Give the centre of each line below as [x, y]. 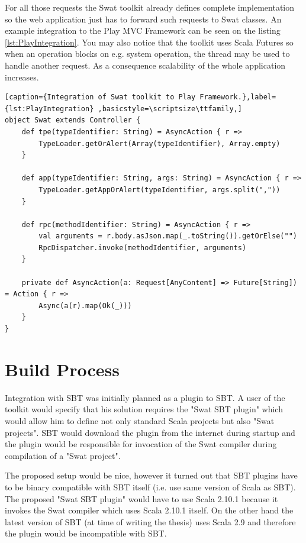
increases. [22, 77]
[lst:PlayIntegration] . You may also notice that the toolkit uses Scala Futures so [149, 42]
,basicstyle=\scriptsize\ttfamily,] [170, 109]
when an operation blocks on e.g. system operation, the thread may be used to [147, 54]
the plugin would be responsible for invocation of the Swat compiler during [141, 444]
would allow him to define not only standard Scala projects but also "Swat [140, 420]
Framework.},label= [238, 97]
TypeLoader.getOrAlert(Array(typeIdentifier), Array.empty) [160, 143]
